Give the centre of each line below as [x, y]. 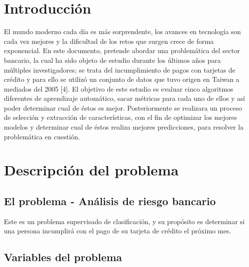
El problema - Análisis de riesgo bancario [110, 201]
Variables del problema [63, 257]
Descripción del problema [91, 170]
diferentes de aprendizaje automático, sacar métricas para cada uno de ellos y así [124, 98]
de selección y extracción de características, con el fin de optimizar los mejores [121, 117]
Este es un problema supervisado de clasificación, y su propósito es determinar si [124, 221]
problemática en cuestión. [42, 136]
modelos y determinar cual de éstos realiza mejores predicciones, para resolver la [124, 127]
